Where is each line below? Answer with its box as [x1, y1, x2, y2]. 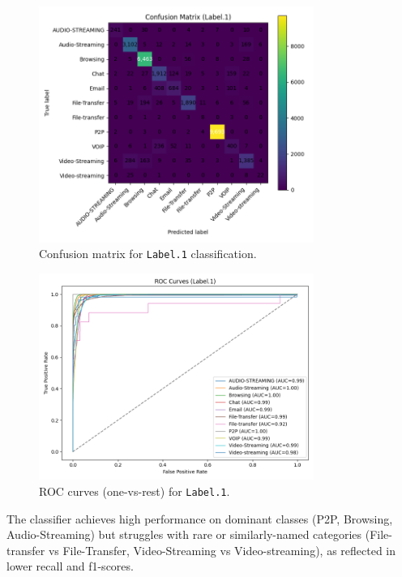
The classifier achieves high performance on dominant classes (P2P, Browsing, [6, 510, 393, 527]
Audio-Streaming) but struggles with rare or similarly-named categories [6, 526, 362, 543]
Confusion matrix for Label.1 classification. [39, 245, 257, 262]
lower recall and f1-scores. [6, 558, 134, 575]
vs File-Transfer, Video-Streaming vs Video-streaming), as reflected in [48, 541, 396, 558]
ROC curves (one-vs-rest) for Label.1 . [39, 482, 230, 499]
